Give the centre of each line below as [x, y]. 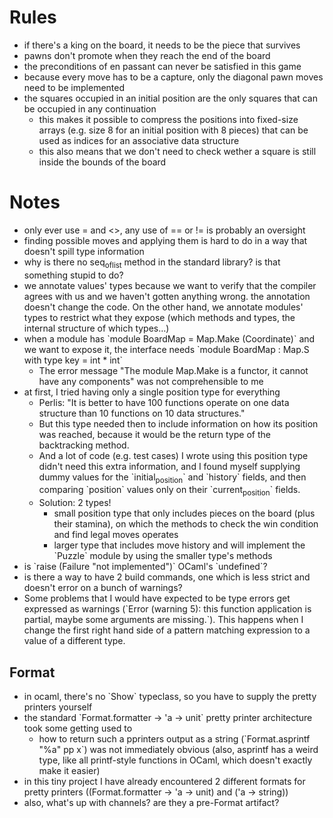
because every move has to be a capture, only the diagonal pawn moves [173, 77]
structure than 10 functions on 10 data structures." [142, 413]
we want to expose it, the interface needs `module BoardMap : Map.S [166, 349]
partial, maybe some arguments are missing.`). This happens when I [163, 620]
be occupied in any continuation [90, 108]
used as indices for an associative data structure [139, 140]
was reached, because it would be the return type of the [154, 434]
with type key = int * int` [73, 360]
